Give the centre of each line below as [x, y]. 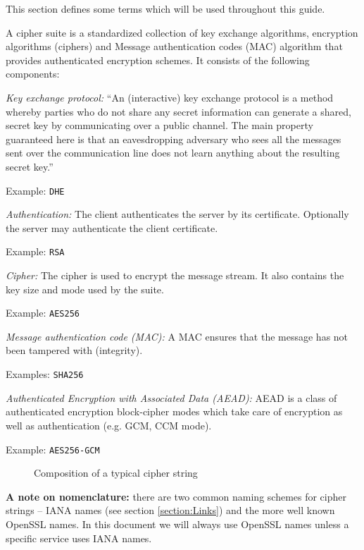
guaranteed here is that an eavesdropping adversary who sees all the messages [174, 139]
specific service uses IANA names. [79, 538]
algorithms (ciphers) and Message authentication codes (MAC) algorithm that [174, 46]
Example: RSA [35, 251]
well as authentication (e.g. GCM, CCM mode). [109, 425]
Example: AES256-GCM [53, 449]
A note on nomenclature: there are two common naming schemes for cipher [176, 496]
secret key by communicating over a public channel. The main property [159, 125]
